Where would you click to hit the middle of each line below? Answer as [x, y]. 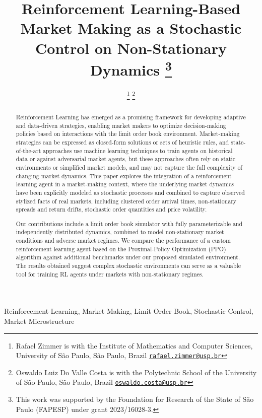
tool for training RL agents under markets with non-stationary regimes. [110, 274]
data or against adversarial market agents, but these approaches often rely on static [126, 159]
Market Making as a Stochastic [131, 28]
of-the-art [28, 150]
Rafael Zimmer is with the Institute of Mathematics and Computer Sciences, [134, 345]
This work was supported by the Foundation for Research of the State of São [135, 399]
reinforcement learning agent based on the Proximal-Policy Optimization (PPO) [121, 249]
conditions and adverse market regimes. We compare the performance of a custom [123, 240]
